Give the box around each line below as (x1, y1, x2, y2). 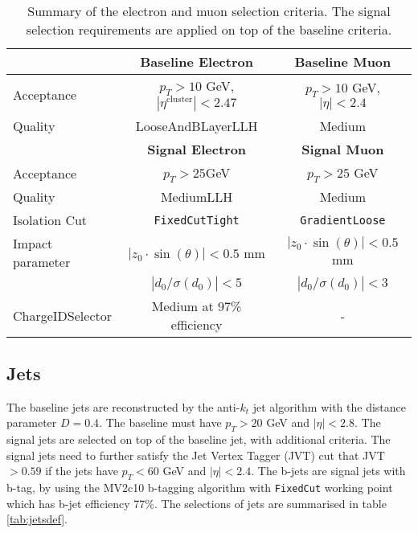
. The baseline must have (99, 414, 222, 431)
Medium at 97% (151, 297, 242, 316)
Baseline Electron (140, 52, 253, 71)
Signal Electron (147, 140, 247, 159)
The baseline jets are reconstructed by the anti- (6, 398, 240, 415)
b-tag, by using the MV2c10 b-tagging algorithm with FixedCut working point (6, 478, 393, 495)
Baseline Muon (294, 52, 391, 71)
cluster (166, 95, 193, 105)
